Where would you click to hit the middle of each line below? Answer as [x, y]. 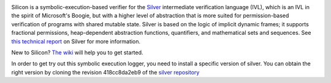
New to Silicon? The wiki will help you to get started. [77, 52]
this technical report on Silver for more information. [76, 41]
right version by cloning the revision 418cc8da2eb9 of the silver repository [105, 72]
